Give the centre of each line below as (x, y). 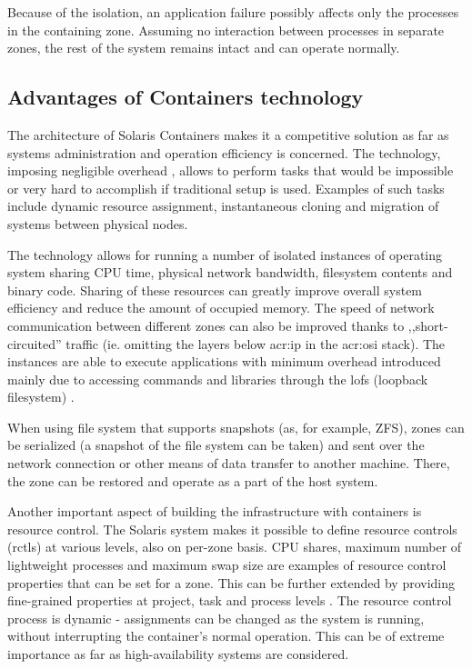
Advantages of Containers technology (186, 97)
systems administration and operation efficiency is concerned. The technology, (224, 152)
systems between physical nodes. (98, 223)
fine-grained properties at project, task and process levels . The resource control (230, 600)
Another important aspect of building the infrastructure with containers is (215, 511)
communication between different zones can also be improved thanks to (206, 325)
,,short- (428, 325)
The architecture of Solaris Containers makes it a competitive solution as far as (228, 134)
